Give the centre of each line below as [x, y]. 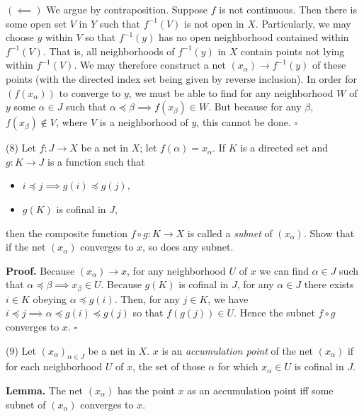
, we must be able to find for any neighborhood [231, 92]
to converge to [90, 92]
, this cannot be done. [244, 122]
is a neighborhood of [144, 122]
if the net [26, 247]
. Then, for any [147, 298]
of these [329, 65]
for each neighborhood [54, 366]
